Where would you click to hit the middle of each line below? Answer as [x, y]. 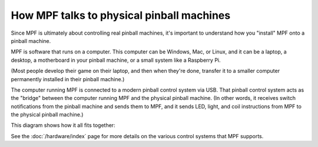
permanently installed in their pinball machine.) [68, 79]
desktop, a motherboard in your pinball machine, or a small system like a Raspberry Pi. [116, 60]
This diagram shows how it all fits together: [63, 125]
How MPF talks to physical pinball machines [121, 15]
